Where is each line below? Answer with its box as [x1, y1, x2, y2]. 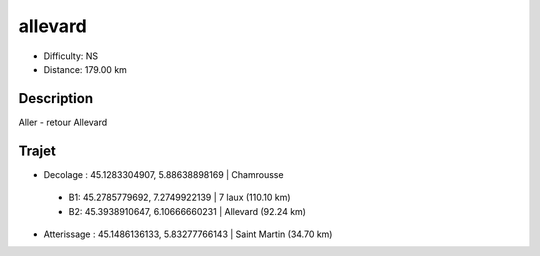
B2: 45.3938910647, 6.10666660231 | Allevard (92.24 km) [68, 205, 307, 217]
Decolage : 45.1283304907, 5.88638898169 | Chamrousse [43, 168, 284, 180]
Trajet [18, 142, 57, 159]
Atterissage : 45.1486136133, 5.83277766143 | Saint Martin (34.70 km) [43, 228, 333, 240]
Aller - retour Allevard [18, 116, 108, 128]
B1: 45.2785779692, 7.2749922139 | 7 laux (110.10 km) [68, 191, 291, 204]
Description [18, 90, 94, 107]
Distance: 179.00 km [43, 63, 127, 75]
